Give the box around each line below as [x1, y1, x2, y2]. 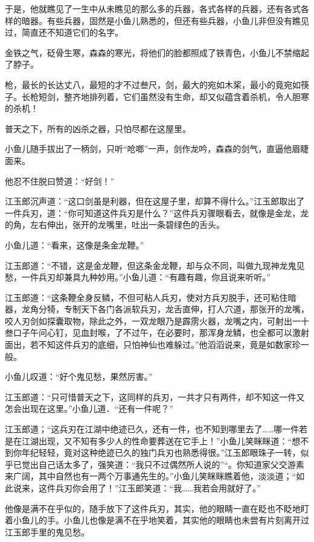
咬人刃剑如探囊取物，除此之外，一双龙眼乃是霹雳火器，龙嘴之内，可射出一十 [5, 314, 309, 327]
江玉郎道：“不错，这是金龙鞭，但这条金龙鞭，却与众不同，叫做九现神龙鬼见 [5, 259, 305, 271]
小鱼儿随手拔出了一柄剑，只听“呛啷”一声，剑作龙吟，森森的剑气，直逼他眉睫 [5, 142, 309, 155]
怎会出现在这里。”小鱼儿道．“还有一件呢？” [5, 402, 173, 415]
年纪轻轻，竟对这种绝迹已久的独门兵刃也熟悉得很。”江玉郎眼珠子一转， [21, 446, 301, 459]
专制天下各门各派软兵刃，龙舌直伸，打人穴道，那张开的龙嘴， [63, 303, 309, 315]
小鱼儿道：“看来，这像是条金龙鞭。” [5, 238, 144, 251]
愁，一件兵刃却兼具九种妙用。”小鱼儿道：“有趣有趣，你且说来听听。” [5, 271, 271, 283]
